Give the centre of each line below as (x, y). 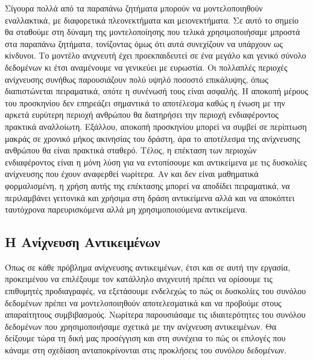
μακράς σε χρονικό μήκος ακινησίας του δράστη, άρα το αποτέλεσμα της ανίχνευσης (153, 138)
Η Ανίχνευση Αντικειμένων (83, 242)
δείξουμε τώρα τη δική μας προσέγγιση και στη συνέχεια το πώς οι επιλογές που (145, 338)
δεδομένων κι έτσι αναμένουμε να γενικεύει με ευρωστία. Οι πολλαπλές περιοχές (146, 67)
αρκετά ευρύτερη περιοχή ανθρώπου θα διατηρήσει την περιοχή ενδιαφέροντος (142, 114)
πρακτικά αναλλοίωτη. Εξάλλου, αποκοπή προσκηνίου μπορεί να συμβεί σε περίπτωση (156, 126)
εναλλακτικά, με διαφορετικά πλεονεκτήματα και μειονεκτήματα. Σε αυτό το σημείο (152, 20)
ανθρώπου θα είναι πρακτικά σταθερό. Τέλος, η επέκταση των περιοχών (131, 150)
